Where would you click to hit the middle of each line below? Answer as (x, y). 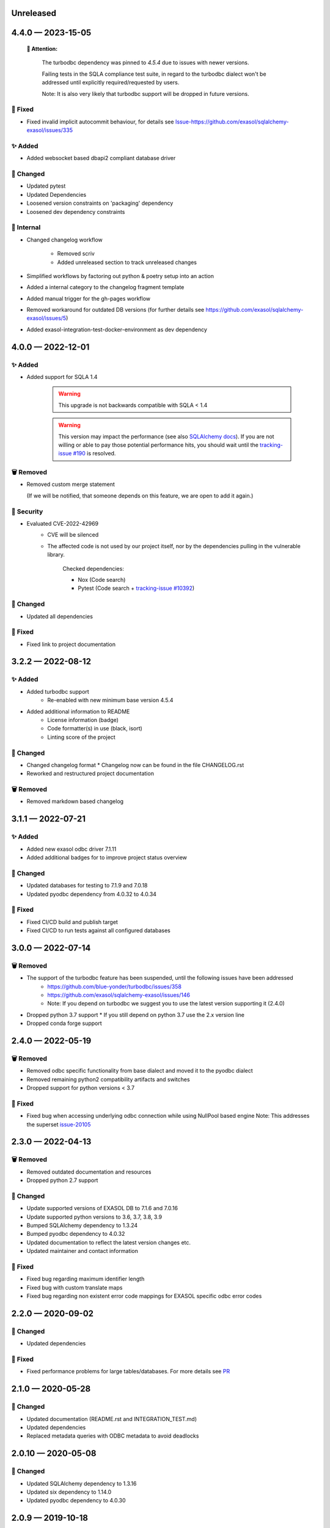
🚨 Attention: (42, 49)
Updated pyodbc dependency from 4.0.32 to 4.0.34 (92, 894)
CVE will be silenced (73, 535)
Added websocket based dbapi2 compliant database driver (101, 158)
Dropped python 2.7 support (62, 1180)
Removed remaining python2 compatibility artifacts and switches (108, 1079)
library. (56, 555)
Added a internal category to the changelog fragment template (105, 287)
